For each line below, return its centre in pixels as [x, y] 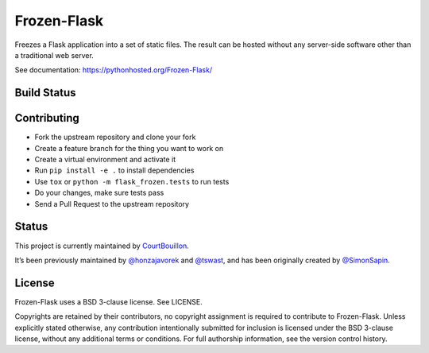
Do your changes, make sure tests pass [99, 193]
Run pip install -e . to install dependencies [114, 170]
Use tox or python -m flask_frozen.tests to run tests [132, 181]
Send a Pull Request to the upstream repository [112, 204]
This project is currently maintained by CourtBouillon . [102, 246]
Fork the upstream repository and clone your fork [115, 137]
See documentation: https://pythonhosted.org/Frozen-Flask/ [114, 70]
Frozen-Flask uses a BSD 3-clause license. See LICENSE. [108, 301]
